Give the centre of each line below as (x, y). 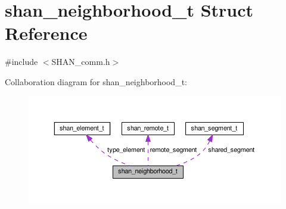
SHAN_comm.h (81, 62)
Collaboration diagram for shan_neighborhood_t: (96, 81)
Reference (46, 33)
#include (21, 62)
